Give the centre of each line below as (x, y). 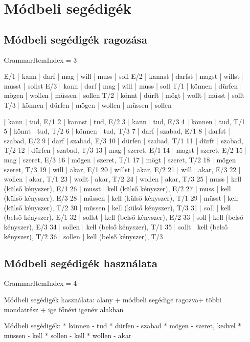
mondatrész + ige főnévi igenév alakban (64, 309)
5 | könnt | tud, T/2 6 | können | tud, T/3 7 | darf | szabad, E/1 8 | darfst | (117, 131)
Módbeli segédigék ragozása (76, 39)
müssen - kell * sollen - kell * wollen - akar (68, 335)
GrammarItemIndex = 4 (41, 283)
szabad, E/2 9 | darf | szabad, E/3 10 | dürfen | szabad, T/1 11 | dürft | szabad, (124, 140)
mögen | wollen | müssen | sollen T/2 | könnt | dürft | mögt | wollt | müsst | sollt (125, 95)
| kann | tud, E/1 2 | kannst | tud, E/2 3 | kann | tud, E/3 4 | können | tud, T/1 (125, 121)
